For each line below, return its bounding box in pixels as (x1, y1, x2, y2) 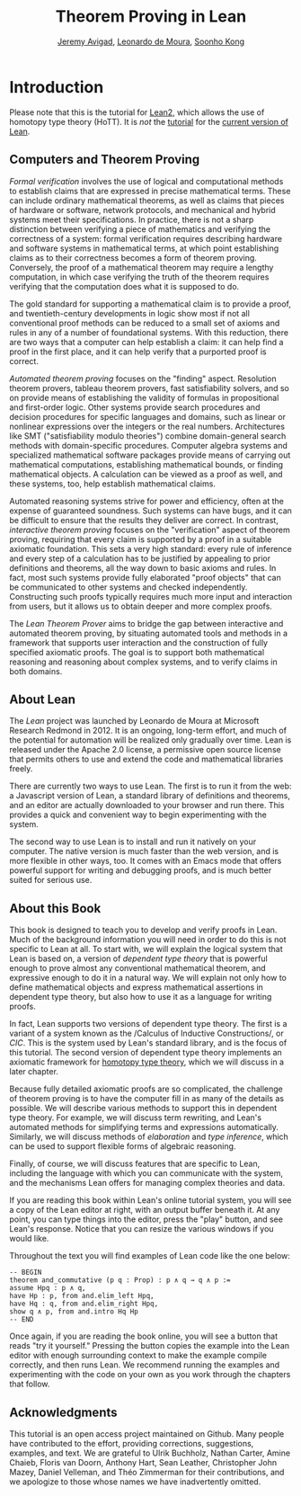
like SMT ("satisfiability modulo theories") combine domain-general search (9, 430, 287, 441)
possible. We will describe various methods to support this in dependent (9, 1103, 278, 1114)
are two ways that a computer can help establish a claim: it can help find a (9, 336, 284, 347)
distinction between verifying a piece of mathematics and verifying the (9, 223, 271, 235)
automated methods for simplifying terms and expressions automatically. (9, 1122, 279, 1133)
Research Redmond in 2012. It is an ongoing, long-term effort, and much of (9, 726, 288, 736)
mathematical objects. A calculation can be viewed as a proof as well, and (9, 468, 283, 479)
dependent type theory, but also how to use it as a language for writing (9, 992, 272, 1002)
